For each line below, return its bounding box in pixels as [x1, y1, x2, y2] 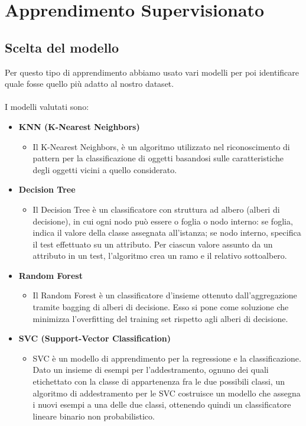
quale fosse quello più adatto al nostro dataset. [5, 77, 174, 90]
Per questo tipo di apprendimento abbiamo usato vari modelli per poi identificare [5, 66, 299, 78]
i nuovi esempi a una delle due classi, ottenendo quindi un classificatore [32, 398, 291, 411]
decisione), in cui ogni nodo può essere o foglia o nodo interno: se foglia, [32, 214, 293, 227]
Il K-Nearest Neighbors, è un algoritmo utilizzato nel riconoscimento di [32, 140, 290, 152]
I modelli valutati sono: [5, 100, 89, 113]
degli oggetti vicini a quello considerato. [32, 163, 177, 175]
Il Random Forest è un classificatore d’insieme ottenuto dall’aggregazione [32, 289, 297, 301]
